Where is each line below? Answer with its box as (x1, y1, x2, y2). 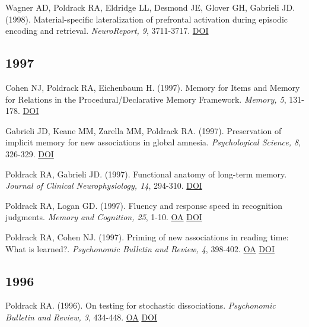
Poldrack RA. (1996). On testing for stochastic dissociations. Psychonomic (5, 299, 276, 312)
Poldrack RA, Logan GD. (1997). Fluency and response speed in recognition (5, 199, 282, 211)
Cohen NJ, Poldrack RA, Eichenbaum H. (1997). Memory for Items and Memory (5, 81, 300, 93)
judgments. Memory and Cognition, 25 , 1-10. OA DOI (5, 211, 202, 223)
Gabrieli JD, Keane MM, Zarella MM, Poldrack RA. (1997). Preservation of (5, 124, 282, 136)
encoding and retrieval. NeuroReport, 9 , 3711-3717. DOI (5, 24, 209, 37)
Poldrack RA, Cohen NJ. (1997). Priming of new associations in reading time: (5, 230, 289, 243)
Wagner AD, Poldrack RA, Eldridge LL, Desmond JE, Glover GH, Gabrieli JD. (5, 1, 295, 13)
